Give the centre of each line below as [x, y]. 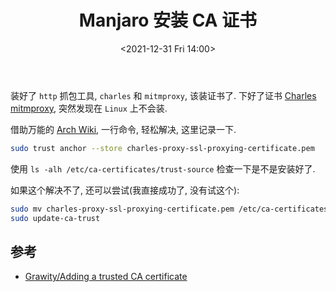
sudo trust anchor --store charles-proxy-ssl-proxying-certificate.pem [162, 148]
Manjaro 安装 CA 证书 [168, 20]
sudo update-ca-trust [55, 218]
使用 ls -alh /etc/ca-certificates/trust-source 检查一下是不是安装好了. [163, 168]
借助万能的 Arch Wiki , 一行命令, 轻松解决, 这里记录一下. [123, 129]
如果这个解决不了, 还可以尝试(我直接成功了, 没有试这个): [125, 190]
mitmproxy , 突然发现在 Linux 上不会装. [89, 108]
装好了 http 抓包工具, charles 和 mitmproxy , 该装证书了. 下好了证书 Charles [163, 95]
